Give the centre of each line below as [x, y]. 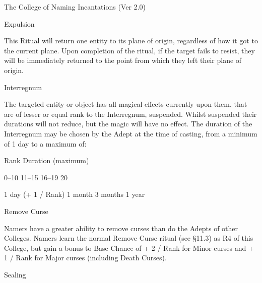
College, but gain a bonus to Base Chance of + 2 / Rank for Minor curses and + [129, 247]
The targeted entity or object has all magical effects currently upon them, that [126, 104]
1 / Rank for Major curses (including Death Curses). [85, 258]
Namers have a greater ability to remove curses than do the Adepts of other [121, 228]
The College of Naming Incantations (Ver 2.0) [75, 7]
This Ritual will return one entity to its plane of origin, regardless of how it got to [131, 41]
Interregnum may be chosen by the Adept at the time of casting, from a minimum [131, 133]
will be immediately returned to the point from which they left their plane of [123, 60]
